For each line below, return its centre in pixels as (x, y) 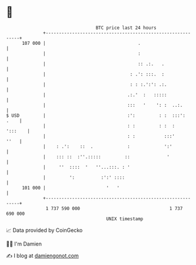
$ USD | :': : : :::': (96, 115)
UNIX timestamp (125, 219)
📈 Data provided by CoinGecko (44, 230)
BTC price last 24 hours (126, 28)
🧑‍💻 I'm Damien (24, 244)
